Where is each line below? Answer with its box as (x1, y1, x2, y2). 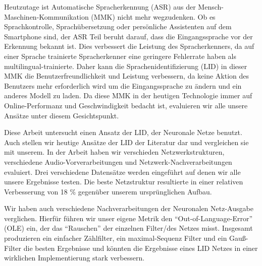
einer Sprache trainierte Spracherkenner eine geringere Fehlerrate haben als (4, 50, 236, 61)
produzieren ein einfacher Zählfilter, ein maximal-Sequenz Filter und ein (4, 233, 227, 243)
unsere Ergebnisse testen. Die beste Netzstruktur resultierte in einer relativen (4, 176, 243, 187)
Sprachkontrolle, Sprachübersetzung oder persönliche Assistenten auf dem (4, 21, 232, 32)
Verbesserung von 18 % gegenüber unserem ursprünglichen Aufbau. (4, 186, 212, 196)
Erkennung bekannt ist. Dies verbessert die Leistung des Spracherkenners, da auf (4, 41, 254, 51)
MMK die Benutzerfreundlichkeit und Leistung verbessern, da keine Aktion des (4, 71, 249, 81)
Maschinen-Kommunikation (4, 11, 89, 22)
